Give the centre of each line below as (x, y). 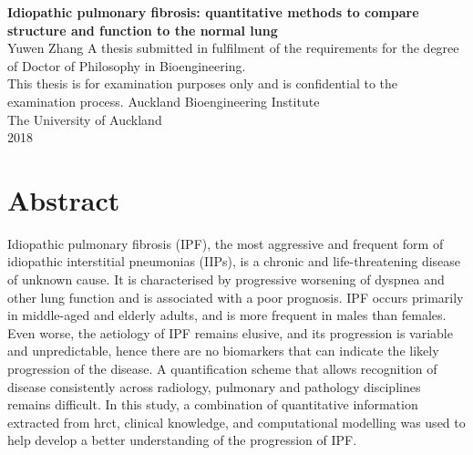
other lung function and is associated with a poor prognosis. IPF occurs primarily (236, 297)
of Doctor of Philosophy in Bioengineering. (127, 65)
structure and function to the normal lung (143, 30)
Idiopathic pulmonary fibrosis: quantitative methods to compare (213, 12)
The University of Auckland (85, 119)
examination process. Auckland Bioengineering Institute (164, 101)
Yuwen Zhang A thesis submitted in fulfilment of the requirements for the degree (233, 48)
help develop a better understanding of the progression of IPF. (182, 440)
